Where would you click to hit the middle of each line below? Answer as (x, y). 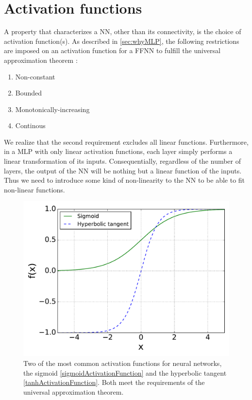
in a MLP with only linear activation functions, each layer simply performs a (118, 151)
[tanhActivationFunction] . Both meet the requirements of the (114, 382)
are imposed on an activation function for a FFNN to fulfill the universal (112, 50)
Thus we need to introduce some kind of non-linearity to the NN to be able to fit (125, 180)
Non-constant (35, 76)
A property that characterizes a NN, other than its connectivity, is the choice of (123, 31)
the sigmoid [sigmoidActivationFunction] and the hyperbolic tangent (125, 372)
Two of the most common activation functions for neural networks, (123, 363)
